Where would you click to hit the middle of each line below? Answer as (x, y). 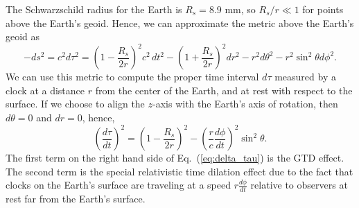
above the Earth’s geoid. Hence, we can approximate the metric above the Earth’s (180, 23)
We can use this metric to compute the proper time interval (132, 77)
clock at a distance (45, 90)
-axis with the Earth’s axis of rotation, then (245, 104)
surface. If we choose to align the (75, 104)
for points (323, 9)
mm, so (240, 9)
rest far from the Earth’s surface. (76, 199)
